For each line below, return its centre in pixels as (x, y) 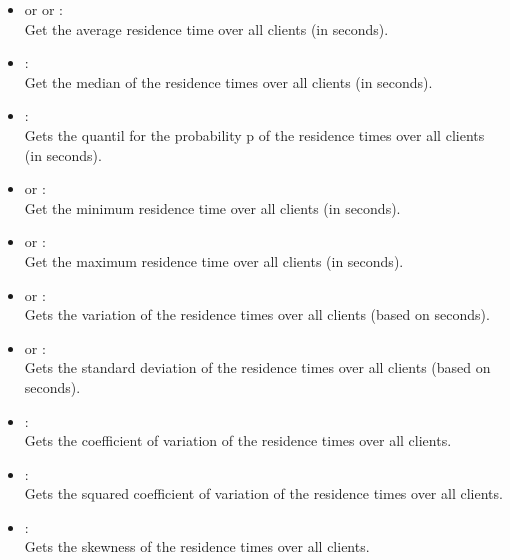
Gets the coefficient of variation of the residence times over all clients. (238, 440)
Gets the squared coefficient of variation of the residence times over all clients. (263, 493)
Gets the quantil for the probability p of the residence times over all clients (254, 134)
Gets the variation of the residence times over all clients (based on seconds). (257, 314)
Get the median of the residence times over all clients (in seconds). (228, 81)
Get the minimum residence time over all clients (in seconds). (212, 207)
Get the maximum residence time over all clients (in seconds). (214, 260)
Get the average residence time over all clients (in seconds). (206, 28)
